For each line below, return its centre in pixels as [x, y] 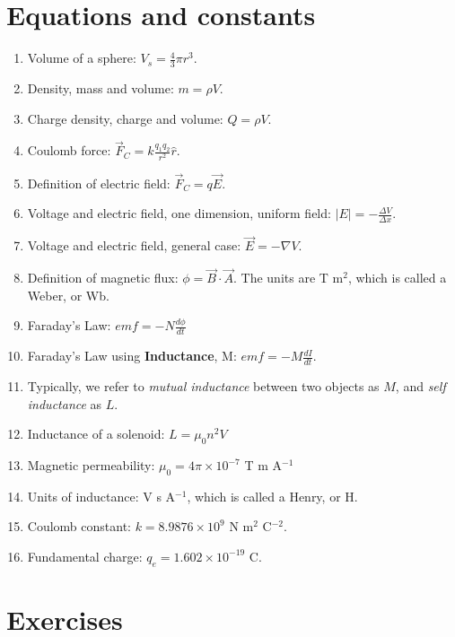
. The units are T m [289, 278]
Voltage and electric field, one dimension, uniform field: [179, 213]
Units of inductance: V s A [101, 496]
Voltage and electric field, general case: [134, 245]
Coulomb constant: [79, 526]
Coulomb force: [69, 150]
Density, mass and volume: [101, 87]
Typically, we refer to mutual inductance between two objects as [203, 386]
